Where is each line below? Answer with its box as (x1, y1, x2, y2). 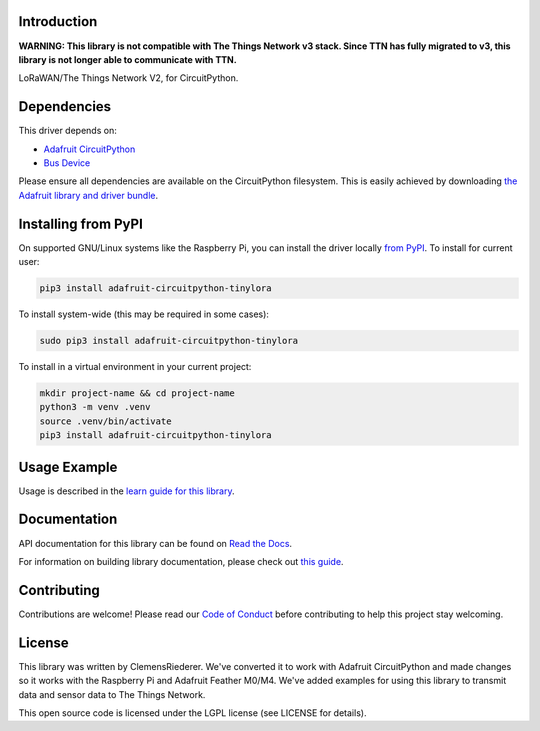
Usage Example (18, 458, 118, 475)
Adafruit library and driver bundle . (18, 189, 159, 201)
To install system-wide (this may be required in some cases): (18, 308, 270, 320)
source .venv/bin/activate (39, 415, 172, 427)
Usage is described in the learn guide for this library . (18, 485, 235, 497)
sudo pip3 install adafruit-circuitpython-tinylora (39, 335, 299, 347)
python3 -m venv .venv (39, 401, 151, 413)
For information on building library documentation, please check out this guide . (18, 555, 344, 567)
